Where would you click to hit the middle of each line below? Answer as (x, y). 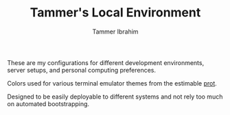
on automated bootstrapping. (48, 103)
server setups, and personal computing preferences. (82, 70)
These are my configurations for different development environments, (106, 62)
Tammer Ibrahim (115, 31)
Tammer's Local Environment (115, 13)
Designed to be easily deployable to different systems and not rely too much (115, 97)
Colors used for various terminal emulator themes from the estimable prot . (112, 83)
